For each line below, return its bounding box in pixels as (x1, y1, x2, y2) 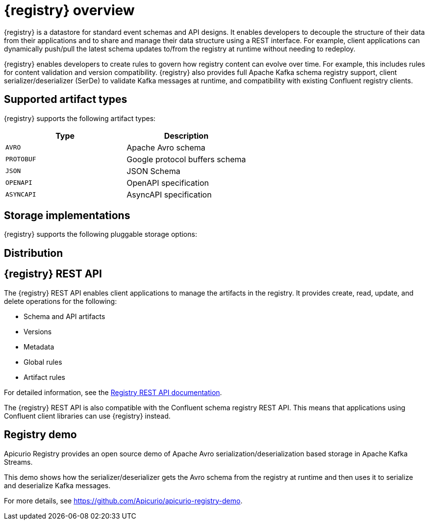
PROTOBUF (5, 155, 36, 163)
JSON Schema (126, 166, 180, 176)
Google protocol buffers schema (126, 154, 246, 164)
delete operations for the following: (4, 297, 117, 305)
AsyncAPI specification (126, 189, 212, 200)
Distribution (4, 247, 63, 259)
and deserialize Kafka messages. (4, 481, 111, 490)
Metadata (24, 342, 54, 351)
